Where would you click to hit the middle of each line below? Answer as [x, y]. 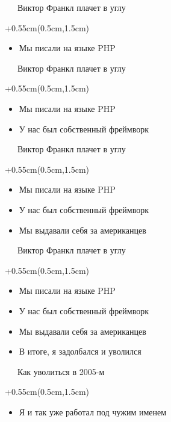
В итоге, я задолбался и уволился [80, 351]
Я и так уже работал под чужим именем [93, 411]
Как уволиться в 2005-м [61, 371]
